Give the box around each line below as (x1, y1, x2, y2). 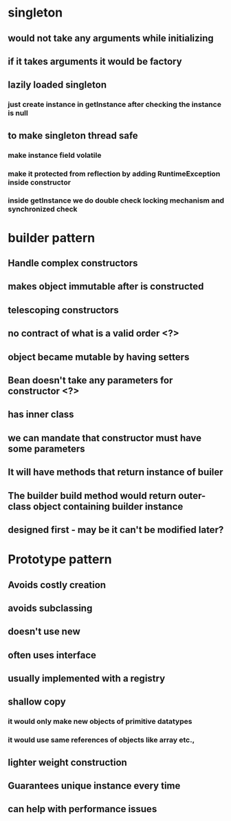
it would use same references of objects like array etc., (8, 736, 195, 745)
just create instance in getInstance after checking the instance (8, 100, 222, 110)
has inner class (8, 409, 74, 420)
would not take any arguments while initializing (8, 32, 214, 44)
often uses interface (8, 649, 97, 661)
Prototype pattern (8, 551, 112, 567)
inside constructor (8, 177, 71, 187)
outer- (178, 489, 206, 501)
